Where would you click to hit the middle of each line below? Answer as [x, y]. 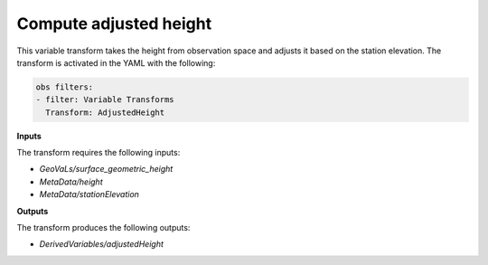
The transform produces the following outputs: [103, 228]
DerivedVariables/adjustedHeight [102, 244]
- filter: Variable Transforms [105, 100]
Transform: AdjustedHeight [105, 112]
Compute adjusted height [114, 24]
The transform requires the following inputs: [99, 153]
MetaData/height [71, 182]
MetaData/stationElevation [89, 194]
